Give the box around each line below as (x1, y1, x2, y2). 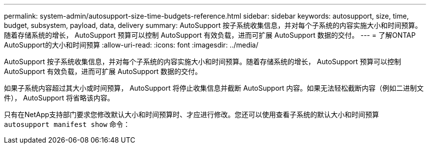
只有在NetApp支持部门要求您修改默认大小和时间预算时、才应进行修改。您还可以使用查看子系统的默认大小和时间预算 (4, 110, 379, 119)
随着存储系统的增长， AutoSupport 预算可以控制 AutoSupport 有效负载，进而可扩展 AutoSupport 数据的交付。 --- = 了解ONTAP (4, 31, 416, 39)
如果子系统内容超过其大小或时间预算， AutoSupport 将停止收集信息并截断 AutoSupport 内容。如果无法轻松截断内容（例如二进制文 (4, 84, 424, 92)
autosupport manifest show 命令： (4, 120, 130, 128)
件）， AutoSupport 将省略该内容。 (4, 94, 114, 102)
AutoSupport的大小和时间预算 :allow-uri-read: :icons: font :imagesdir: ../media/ (4, 41, 259, 49)
